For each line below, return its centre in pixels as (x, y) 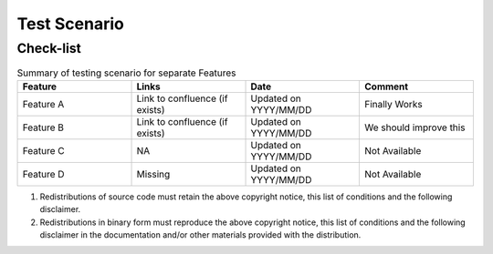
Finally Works (393, 104)
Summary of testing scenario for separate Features (126, 73)
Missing (153, 174)
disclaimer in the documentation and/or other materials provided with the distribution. (200, 234)
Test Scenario (71, 24)
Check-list (49, 48)
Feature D (43, 174)
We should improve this (414, 127)
